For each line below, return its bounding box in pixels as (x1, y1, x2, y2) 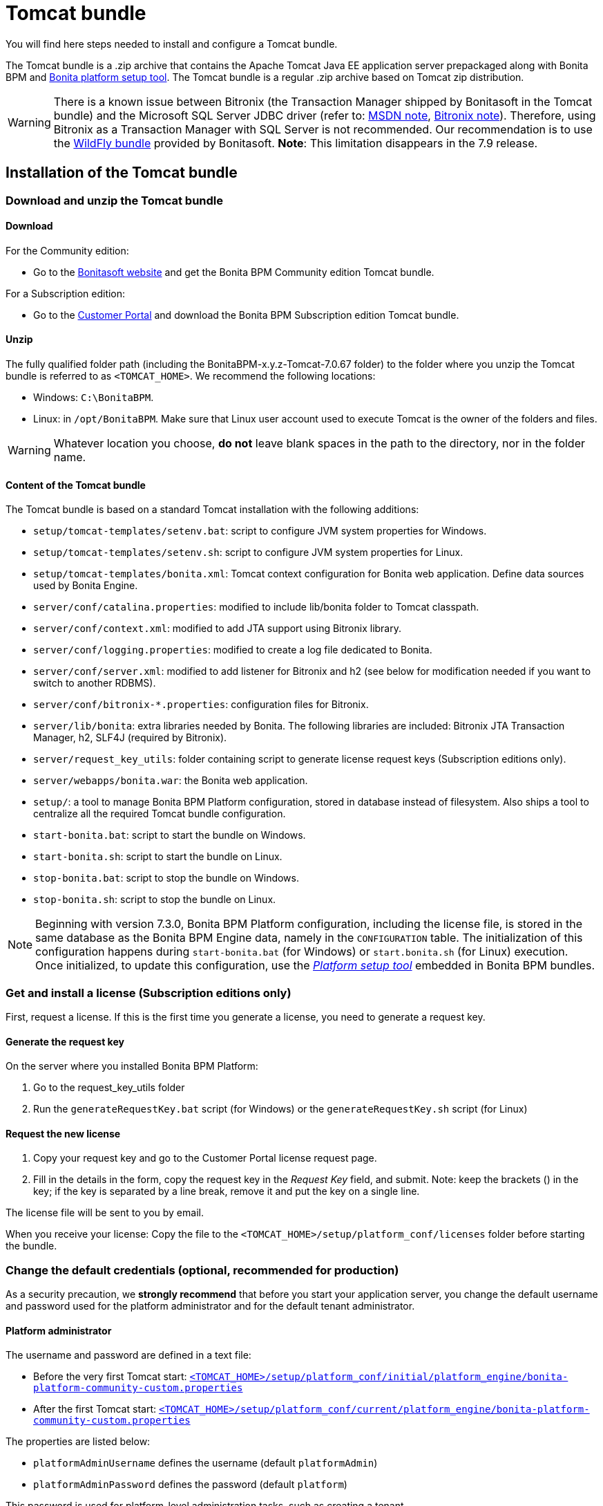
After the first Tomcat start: (33, 1403, 157, 1415)
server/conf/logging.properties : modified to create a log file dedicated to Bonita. (33, 644, 432, 656)
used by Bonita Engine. (33, 579, 138, 592)
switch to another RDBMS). (33, 677, 156, 689)
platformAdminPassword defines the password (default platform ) (33, 1478, 347, 1491)
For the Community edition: (6, 244, 129, 257)
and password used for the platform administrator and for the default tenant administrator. (6, 1300, 415, 1312)
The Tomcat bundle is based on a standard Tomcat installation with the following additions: (6, 503, 419, 516)
